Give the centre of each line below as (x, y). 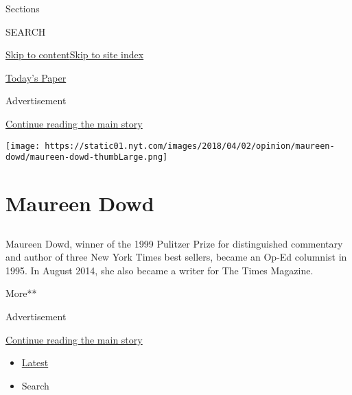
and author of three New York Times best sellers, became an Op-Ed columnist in (176, 257)
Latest (35, 362)
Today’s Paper (36, 77)
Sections (23, 8)
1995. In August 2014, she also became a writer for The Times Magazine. (160, 270)
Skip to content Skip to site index (75, 55)
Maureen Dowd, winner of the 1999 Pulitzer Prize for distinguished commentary (174, 243)
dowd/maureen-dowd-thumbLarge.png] (87, 157)
